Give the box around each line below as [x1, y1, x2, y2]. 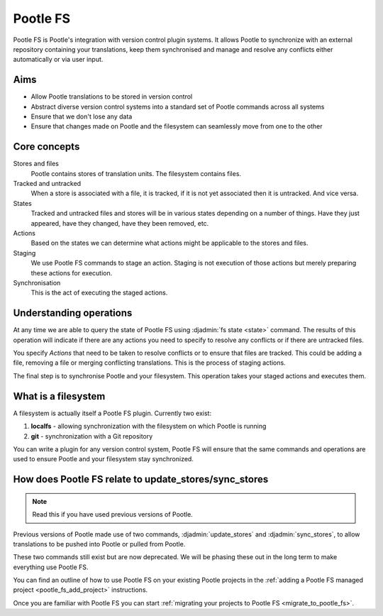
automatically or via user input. [13, 55, 104, 64]
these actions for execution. [30, 268, 113, 277]
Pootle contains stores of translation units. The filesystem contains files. [30, 169, 241, 177]
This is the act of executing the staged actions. [30, 288, 168, 297]
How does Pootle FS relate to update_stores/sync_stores [13, 473, 269, 485]
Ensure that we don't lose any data [30, 112, 133, 121]
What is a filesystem [13, 390, 106, 402]
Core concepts [13, 141, 80, 153]
